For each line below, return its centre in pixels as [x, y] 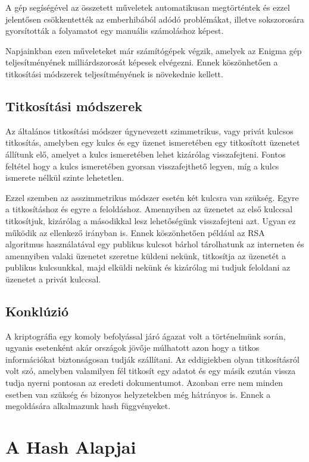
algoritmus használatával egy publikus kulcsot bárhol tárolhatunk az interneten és [155, 244]
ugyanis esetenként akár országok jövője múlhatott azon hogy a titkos [132, 348]
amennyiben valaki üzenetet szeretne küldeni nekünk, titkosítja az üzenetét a [146, 255]
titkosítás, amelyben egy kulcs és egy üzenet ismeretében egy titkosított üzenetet [153, 142]
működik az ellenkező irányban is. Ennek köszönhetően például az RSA [135, 232]
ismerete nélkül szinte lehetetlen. [65, 177]
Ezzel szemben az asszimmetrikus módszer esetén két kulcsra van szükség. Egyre [152, 197]
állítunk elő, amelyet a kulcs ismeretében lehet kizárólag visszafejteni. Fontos [146, 154]
